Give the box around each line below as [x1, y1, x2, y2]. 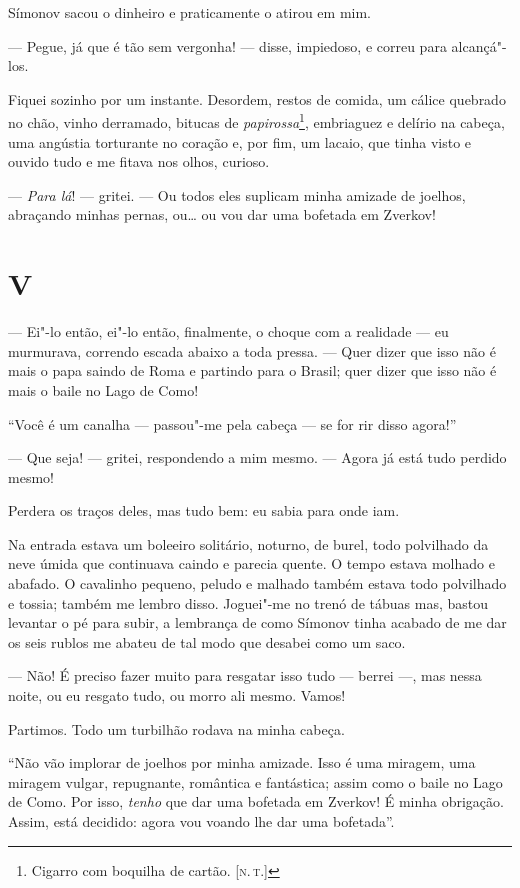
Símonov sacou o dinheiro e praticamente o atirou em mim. [8, 2, 372, 22]
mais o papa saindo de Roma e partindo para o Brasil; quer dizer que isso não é [8, 360, 497, 381]
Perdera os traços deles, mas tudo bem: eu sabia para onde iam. [8, 500, 400, 521]
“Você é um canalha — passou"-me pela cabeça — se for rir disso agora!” [8, 413, 457, 434]
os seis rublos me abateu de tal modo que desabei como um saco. [8, 631, 406, 652]
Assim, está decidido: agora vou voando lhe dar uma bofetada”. [8, 811, 395, 831]
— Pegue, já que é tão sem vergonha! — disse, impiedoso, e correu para [8, 35, 447, 56]
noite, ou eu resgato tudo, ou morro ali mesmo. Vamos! [8, 685, 346, 706]
